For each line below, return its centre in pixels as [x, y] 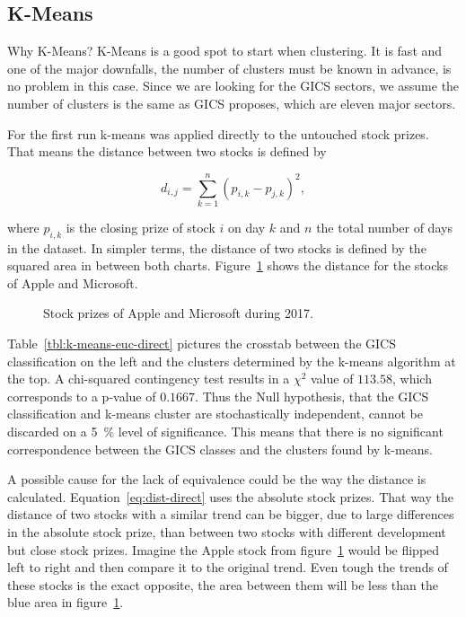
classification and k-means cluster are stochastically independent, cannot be [215, 414]
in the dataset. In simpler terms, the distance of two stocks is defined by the [217, 247]
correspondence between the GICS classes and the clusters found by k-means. [220, 449]
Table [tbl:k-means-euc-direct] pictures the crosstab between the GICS [202, 344]
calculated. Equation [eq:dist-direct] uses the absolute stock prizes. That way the [230, 496]
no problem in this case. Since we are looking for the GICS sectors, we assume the [233, 86]
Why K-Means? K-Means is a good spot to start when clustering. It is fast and [225, 51]
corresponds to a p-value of [82, 396]
